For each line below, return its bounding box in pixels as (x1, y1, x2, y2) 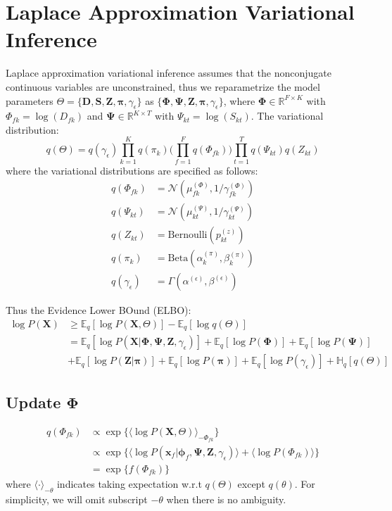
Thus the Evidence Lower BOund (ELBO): (6, 303, 191, 317)
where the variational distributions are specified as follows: (6, 163, 258, 177)
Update (6, 391, 61, 412)
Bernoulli (167, 230, 208, 241)
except (237, 477, 265, 491)
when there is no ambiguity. (166, 491, 286, 506)
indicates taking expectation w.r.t (56, 477, 202, 491)
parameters (6, 93, 53, 108)
